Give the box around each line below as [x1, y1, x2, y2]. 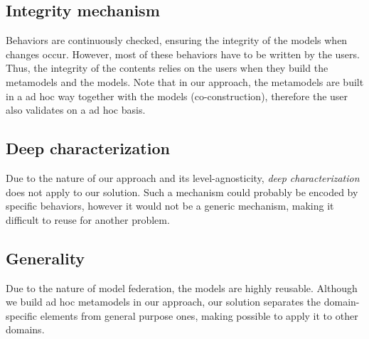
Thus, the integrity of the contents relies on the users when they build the [6, 60, 328, 75]
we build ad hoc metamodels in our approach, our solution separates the [6, 294, 321, 309]
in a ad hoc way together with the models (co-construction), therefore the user [6, 88, 348, 103]
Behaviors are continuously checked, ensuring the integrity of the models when [6, 33, 348, 48]
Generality [6, 247, 85, 269]
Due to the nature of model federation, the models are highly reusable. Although [6, 280, 358, 295]
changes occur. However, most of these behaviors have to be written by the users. [6, 46, 360, 61]
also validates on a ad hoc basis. [6, 102, 146, 117]
